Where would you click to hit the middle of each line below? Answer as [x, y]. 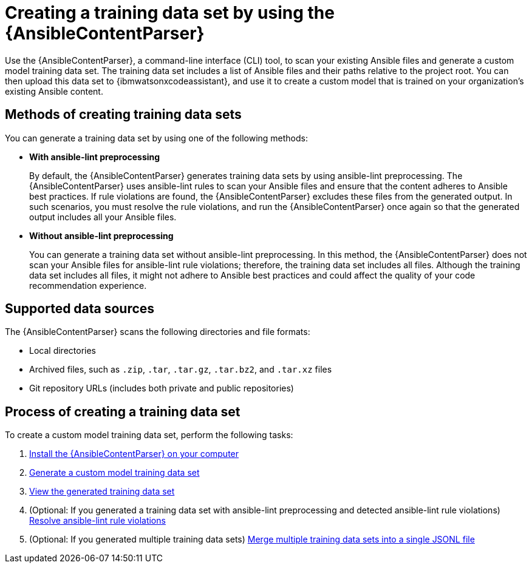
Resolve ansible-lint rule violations [97, 521]
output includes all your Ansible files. [103, 217]
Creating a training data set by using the [170, 13]
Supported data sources [80, 309]
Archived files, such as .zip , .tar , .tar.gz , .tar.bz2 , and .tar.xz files [181, 370]
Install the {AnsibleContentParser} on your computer [134, 454]
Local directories [63, 351]
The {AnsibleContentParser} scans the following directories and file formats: [158, 332]
